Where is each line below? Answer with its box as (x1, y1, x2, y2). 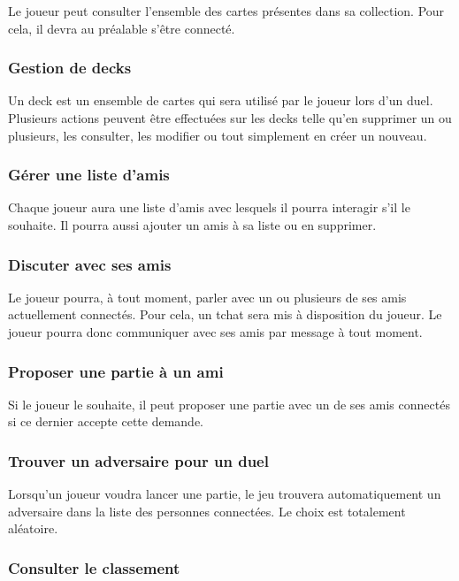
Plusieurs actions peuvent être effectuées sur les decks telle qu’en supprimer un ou (8, 109, 452, 126)
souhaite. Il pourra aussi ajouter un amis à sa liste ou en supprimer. (8, 216, 377, 233)
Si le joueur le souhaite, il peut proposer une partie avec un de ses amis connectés (8, 394, 450, 413)
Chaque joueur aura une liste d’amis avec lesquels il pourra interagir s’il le (8, 198, 410, 217)
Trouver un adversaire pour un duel (8, 449, 269, 471)
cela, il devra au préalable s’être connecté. (8, 19, 235, 37)
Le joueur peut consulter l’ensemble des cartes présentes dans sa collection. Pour (8, 2, 445, 19)
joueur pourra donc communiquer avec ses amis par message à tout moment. (8, 323, 423, 340)
